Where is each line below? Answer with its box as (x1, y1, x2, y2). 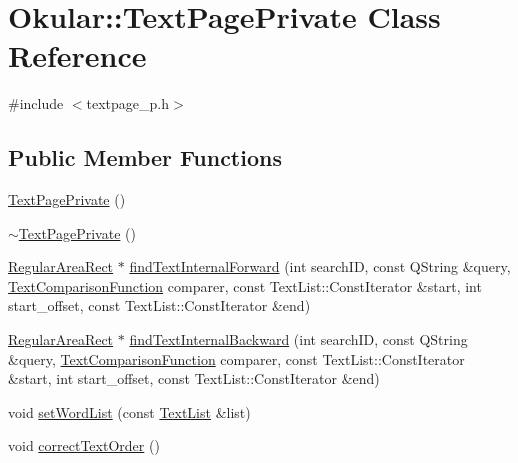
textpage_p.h (86, 93, 170, 114)
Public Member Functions (8, 142, 282, 173)
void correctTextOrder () (8, 435, 160, 456)
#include (8, 93, 64, 114)
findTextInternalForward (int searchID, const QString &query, (129, 256, 511, 277)
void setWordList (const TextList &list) (8, 401, 251, 422)
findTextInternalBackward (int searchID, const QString (129, 329, 468, 350)
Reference (8, 35, 147, 76)
